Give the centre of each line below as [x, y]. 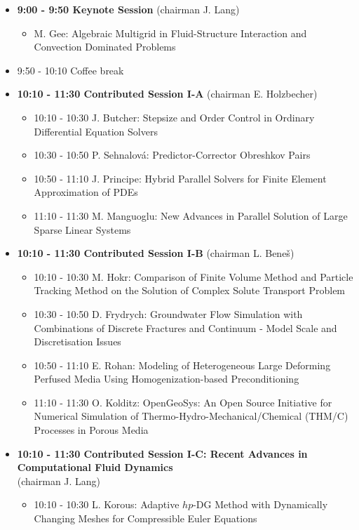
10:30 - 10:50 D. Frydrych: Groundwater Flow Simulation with [168, 313]
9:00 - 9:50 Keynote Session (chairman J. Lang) [128, 9]
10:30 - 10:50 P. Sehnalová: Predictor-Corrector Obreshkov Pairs [172, 155]
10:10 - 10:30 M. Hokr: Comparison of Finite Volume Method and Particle [194, 276]
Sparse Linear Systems [82, 229]
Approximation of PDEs [86, 192]
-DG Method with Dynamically [260, 504]
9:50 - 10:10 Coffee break [70, 70]
